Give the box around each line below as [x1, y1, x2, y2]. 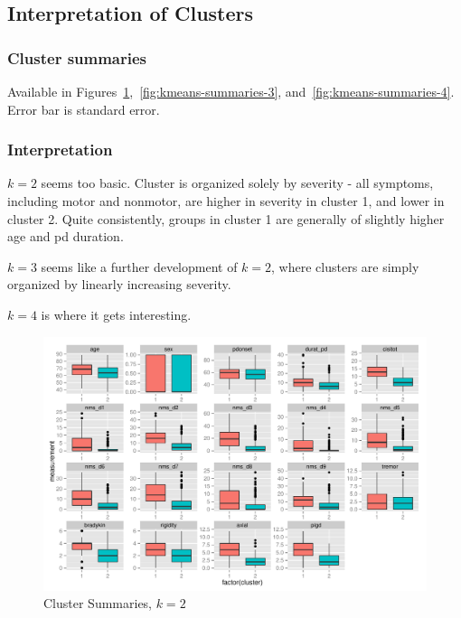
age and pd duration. [7, 227, 124, 246]
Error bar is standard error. [7, 99, 160, 118]
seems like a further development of [41, 257, 238, 276]
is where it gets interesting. [41, 304, 192, 323]
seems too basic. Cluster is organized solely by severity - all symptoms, [41, 173, 434, 192]
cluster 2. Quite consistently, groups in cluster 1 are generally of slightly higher [7, 209, 445, 228]
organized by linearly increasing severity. [7, 275, 231, 294]
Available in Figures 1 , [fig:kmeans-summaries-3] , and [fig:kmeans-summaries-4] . [7, 82, 455, 100]
